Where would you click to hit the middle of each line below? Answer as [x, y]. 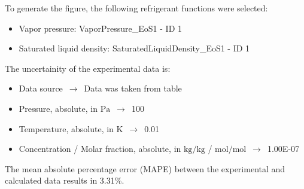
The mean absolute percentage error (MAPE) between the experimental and [145, 168]
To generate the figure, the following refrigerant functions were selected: [136, 8]
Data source [41, 88]
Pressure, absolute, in [58, 108]
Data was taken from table [133, 88]
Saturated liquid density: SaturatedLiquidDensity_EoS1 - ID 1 [134, 48]
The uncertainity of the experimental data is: [88, 68]
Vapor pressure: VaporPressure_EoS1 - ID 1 [100, 28]
